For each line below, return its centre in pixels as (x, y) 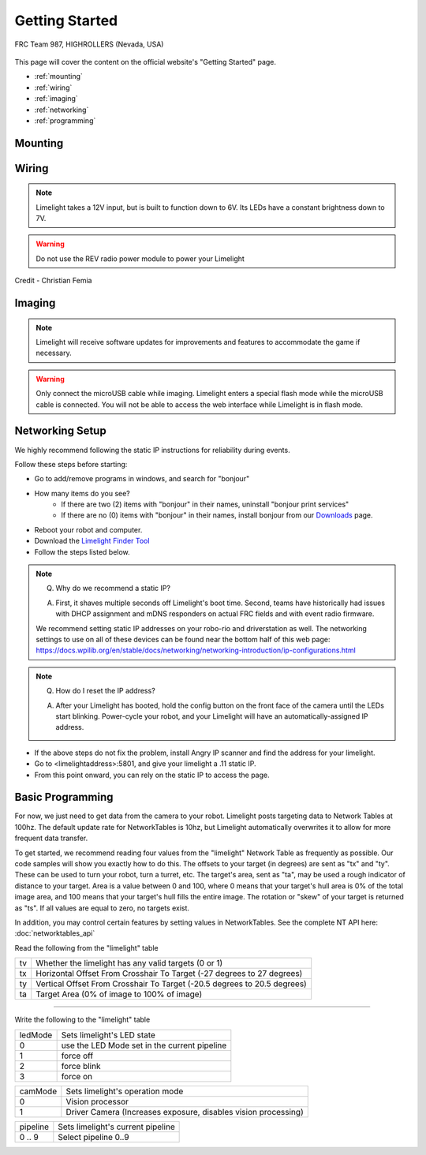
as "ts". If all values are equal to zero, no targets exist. (102, 908)
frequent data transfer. (51, 838)
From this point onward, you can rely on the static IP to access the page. (152, 775)
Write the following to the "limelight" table (82, 1020)
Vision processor (97, 1101)
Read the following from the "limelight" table (86, 948)
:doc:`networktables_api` (55, 933)
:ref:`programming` (65, 120)
